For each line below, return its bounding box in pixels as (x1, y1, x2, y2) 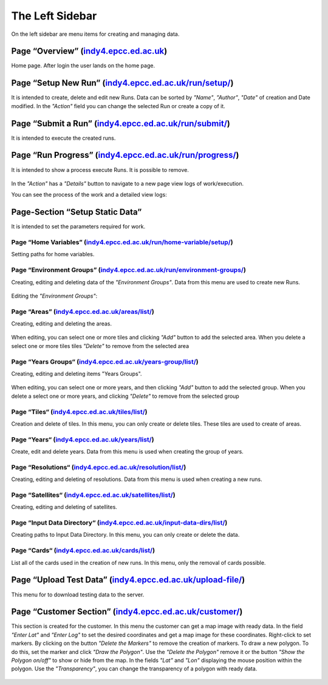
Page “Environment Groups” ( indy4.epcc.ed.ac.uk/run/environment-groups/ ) (11, 266, 246, 274)
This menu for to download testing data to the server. (11, 591, 145, 598)
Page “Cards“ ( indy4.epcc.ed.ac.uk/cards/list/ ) (11, 547, 155, 555)
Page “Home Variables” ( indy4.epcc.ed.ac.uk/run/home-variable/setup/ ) (11, 238, 233, 247)
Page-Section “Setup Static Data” (11, 207, 142, 217)
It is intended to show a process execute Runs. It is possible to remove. (11, 166, 190, 173)
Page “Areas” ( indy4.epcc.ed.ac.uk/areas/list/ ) (11, 307, 154, 316)
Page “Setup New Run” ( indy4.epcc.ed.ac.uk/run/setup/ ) (11, 78, 234, 88)
